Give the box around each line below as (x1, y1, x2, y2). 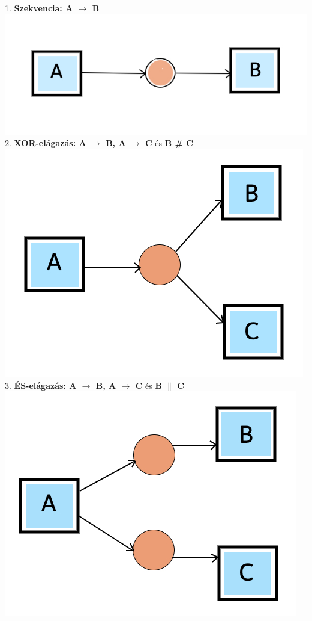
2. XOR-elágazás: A (5, 137, 86, 149)
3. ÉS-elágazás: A (5, 378, 77, 391)
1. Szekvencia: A (5, 2, 73, 14)
